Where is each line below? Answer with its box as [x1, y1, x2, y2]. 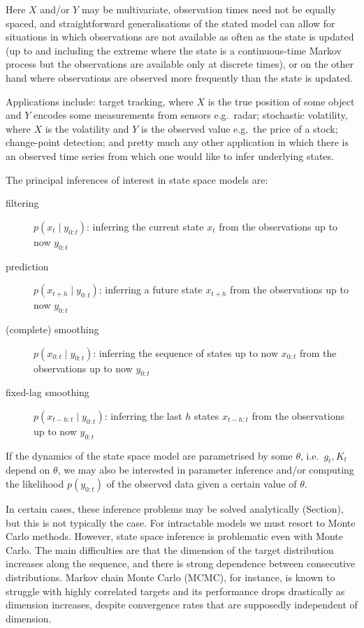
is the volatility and [45, 121, 129, 136]
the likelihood [6, 476, 64, 491]
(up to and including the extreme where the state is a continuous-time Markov [6, 43, 342, 57]
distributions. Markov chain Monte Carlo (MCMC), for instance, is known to [6, 570, 335, 585]
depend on [6, 462, 50, 477]
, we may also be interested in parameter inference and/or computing [57, 462, 354, 477]
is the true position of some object [208, 94, 355, 108]
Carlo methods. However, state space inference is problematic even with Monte [6, 529, 344, 543]
